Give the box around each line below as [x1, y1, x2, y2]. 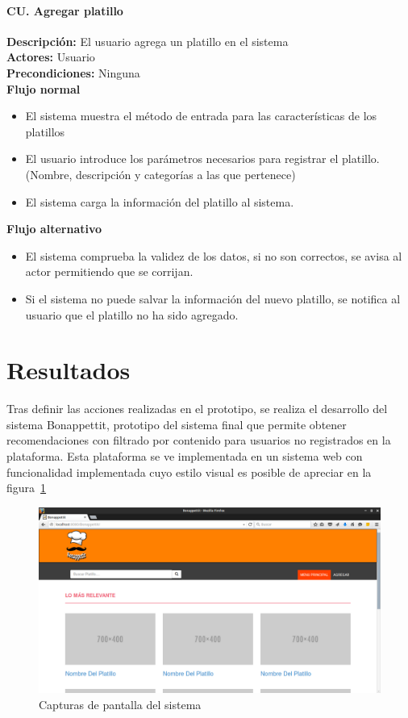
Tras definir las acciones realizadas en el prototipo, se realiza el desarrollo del [6, 400, 388, 417]
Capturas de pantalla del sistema [39, 695, 202, 712]
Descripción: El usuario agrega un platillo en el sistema [6, 32, 289, 49]
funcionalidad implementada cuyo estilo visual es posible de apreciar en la [6, 463, 372, 480]
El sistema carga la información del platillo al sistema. [25, 193, 294, 210]
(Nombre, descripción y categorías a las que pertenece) [25, 165, 296, 182]
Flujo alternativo [6, 220, 102, 237]
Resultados [6, 353, 131, 386]
